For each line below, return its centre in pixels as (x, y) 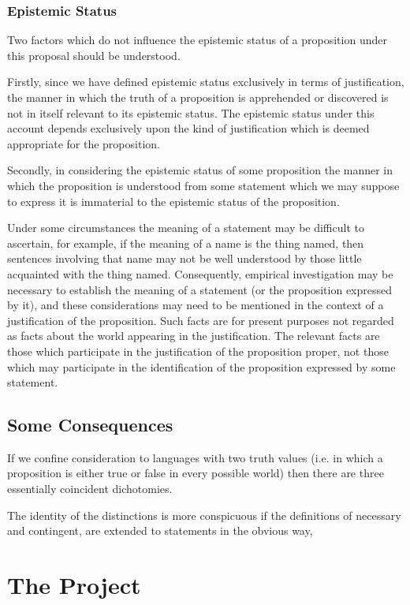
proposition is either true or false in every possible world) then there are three (196, 473)
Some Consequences (90, 425)
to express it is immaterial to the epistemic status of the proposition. (173, 201)
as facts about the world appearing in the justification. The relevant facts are (194, 336)
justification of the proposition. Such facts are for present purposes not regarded (201, 320)
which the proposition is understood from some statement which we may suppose (203, 185)
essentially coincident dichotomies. (90, 489)
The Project (74, 585)
